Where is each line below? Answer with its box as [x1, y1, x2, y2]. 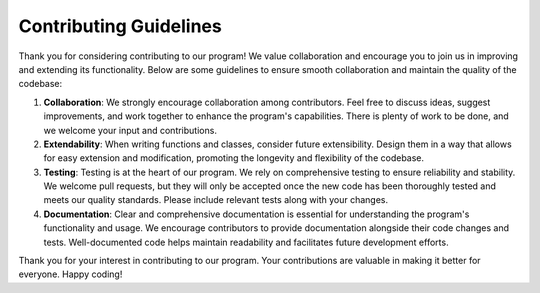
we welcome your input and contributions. [43, 124, 217, 136]
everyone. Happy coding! [18, 268, 123, 280]
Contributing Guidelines [18, 15, 222, 37]
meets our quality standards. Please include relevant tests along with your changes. [43, 194, 389, 206]
